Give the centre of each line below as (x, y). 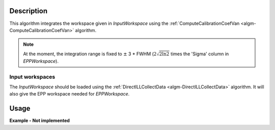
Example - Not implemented (39, 121)
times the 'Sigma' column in (200, 54)
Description (29, 11)
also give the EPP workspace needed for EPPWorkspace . (70, 94)
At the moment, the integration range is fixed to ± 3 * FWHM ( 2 (90, 54)
